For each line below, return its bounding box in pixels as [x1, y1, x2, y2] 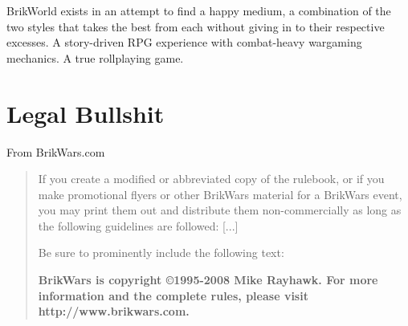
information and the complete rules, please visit [38, 287, 308, 304]
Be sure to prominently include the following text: [38, 244, 284, 261]
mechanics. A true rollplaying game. [6, 49, 184, 66]
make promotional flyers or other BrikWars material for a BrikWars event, [38, 185, 402, 202]
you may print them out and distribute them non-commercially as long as [38, 202, 402, 218]
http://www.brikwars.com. [38, 303, 190, 320]
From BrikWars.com [6, 143, 105, 160]
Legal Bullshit [6, 96, 165, 129]
